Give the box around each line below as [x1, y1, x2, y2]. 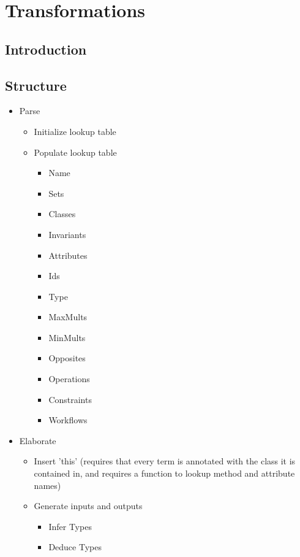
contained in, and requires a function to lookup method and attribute [34, 467, 295, 480]
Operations [48, 372, 90, 385]
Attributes [48, 248, 88, 261]
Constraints [48, 393, 92, 405]
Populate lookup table [34, 145, 117, 158]
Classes [48, 207, 76, 220]
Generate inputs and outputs [34, 499, 143, 512]
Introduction [5, 39, 87, 58]
